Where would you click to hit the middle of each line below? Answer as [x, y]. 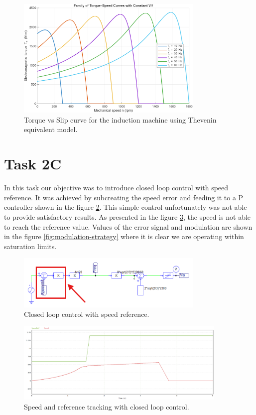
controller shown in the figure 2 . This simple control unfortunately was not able [126, 207]
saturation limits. [30, 246]
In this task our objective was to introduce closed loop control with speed [116, 188]
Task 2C [33, 164]
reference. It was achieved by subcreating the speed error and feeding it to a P [124, 197]
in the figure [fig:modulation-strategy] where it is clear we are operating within [124, 236]
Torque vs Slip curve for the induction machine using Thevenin [120, 119]
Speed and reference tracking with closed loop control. [107, 406]
